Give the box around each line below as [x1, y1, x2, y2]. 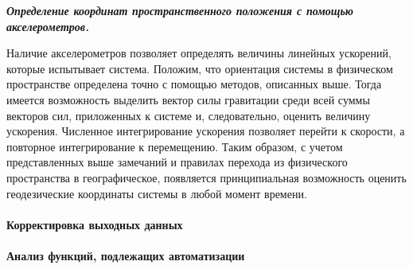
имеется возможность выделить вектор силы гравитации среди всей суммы [6, 91, 370, 107]
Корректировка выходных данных [6, 216, 183, 232]
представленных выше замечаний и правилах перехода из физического [6, 154, 348, 170]
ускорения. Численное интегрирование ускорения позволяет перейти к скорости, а [6, 123, 405, 139]
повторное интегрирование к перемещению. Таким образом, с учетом [6, 138, 343, 154]
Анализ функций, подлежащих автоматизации [6, 247, 245, 263]
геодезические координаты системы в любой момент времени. [6, 185, 307, 201]
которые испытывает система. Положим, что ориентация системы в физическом [6, 60, 393, 76]
